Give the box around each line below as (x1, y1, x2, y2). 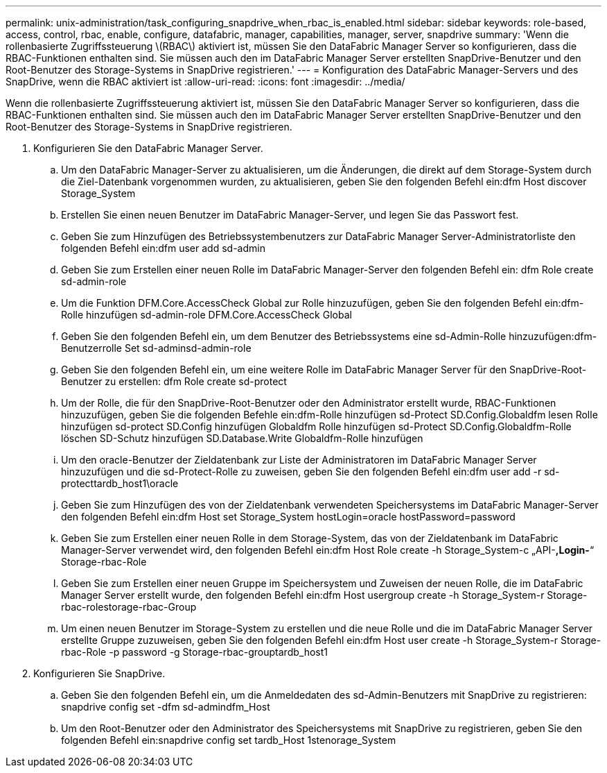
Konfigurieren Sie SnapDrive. (33, 668, 166, 679)
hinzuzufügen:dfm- (509, 330, 597, 342)
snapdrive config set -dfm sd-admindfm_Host (61, 701, 270, 713)
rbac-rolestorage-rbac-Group (61, 601, 197, 613)
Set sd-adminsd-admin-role (124, 342, 252, 354)
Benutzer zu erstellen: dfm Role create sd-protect (61, 375, 287, 387)
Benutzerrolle (61, 342, 123, 354)
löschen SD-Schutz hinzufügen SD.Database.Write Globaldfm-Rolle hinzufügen (61, 432, 423, 444)
